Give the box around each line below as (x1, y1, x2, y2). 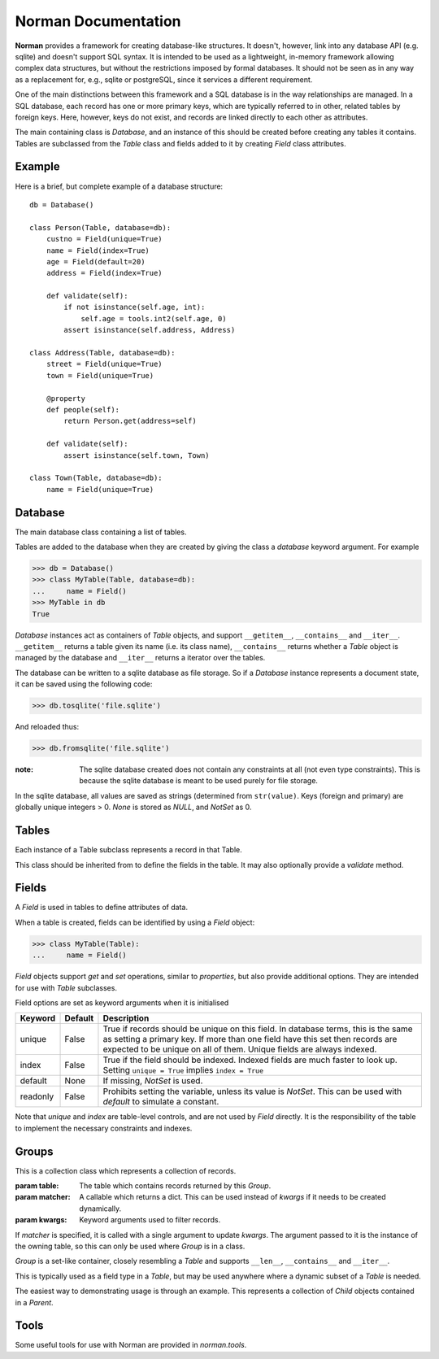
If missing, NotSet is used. (102, 1075, 203, 1087)
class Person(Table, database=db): (29, 223, 172, 232)
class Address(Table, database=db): (29, 348, 176, 358)
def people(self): (46, 405, 120, 414)
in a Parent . (15, 1297, 54, 1307)
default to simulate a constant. (102, 1096, 219, 1108)
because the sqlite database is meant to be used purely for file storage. (79, 776, 319, 786)
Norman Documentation (15, 12, 182, 30)
